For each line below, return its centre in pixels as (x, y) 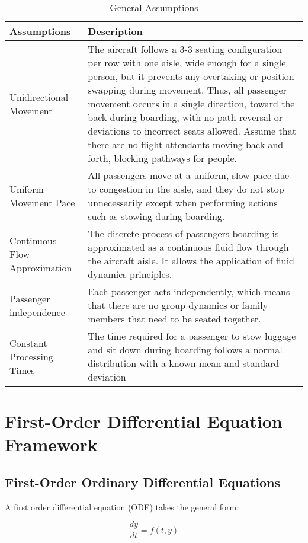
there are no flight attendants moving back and (186, 144)
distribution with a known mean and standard (184, 363)
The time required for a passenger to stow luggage (192, 336)
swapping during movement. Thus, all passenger (187, 90)
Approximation (41, 267)
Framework (51, 444)
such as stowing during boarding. (156, 216)
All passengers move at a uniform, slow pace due (189, 175)
